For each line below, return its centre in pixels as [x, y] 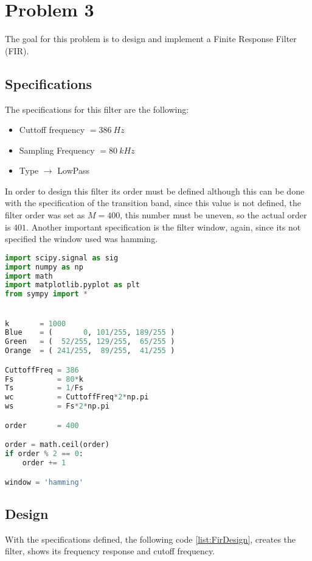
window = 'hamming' [44, 482]
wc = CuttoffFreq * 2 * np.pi [77, 397]
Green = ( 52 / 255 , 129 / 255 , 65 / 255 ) [90, 342]
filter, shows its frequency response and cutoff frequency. [110, 551]
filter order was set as [45, 215]
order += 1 [44, 463]
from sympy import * [47, 294]
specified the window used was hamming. [81, 239]
